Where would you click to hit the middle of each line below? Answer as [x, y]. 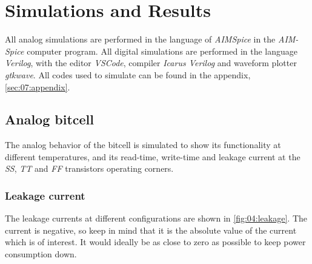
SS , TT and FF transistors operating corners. [89, 168]
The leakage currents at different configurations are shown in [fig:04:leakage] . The [156, 218]
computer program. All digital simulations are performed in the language [162, 51]
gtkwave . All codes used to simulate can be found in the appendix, [128, 74]
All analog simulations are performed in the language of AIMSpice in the [140, 39]
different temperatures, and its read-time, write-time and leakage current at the [153, 156]
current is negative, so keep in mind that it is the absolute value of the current [151, 230]
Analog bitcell [49, 119]
